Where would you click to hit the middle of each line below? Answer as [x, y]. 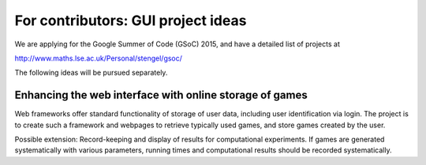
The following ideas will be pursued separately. [91, 73]
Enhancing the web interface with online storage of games [161, 95]
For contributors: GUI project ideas [131, 20]
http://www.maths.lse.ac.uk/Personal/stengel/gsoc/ [99, 58]
